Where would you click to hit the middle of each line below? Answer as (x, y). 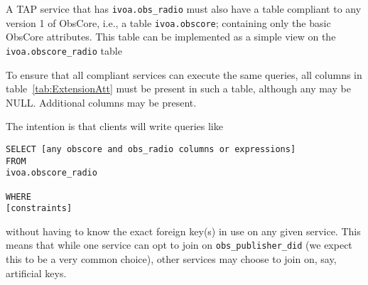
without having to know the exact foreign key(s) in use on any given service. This (183, 231)
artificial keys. (36, 273)
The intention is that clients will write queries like (114, 126)
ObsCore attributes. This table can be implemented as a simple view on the (171, 37)
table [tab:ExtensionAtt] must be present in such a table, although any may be (178, 88)
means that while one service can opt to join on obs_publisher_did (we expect (179, 245)
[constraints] (39, 209)
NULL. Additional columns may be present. (101, 102)
